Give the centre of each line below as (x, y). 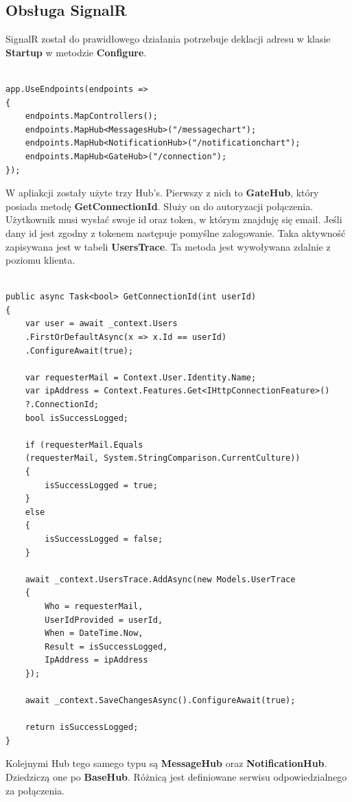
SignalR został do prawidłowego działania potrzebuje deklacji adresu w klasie (168, 39)
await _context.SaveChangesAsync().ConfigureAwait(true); (160, 701)
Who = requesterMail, (94, 606)
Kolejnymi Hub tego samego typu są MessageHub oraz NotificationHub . (166, 763)
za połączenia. (35, 790)
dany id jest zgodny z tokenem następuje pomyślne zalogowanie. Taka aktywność (176, 232)
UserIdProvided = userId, (104, 620)
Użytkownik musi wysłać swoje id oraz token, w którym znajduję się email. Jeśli (174, 219)
